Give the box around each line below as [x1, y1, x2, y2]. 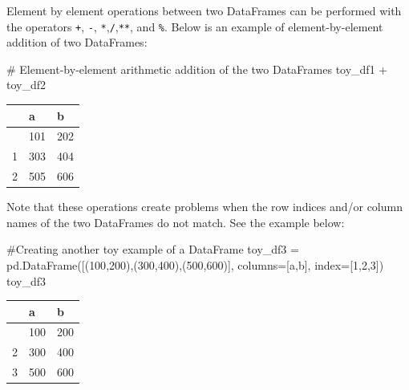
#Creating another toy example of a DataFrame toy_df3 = [6, 241, 299, 258]
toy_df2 [6, 76, 47, 93]
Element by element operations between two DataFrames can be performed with [6, 2, 402, 18]
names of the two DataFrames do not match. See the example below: [6, 213, 345, 230]
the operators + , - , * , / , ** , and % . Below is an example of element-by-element [6, 18, 383, 35]
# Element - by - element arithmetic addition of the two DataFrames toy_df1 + [6, 60, 388, 77]
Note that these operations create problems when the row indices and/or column [6, 198, 403, 215]
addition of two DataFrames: [6, 34, 148, 51]
